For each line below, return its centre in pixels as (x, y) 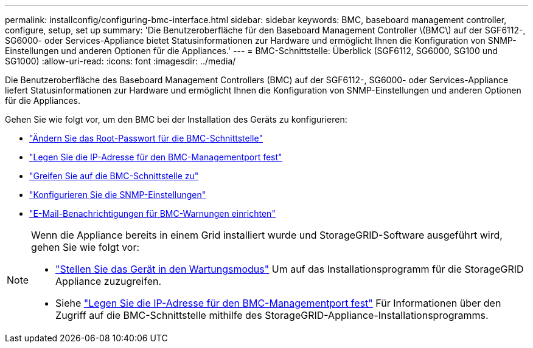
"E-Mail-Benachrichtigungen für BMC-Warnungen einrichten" (152, 213)
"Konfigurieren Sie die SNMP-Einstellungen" (118, 195)
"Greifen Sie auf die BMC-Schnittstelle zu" (114, 176)
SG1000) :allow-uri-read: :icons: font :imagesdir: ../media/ (120, 61)
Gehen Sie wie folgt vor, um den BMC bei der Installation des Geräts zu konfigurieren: (176, 119)
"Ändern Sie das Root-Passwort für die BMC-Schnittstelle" (146, 138)
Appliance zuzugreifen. (109, 281)
